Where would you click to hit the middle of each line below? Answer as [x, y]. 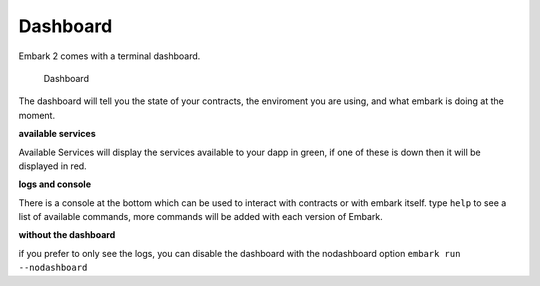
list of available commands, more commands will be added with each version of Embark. [201, 217]
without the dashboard [67, 235]
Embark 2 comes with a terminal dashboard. [109, 56]
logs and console [55, 184]
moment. [36, 115]
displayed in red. [52, 166]
